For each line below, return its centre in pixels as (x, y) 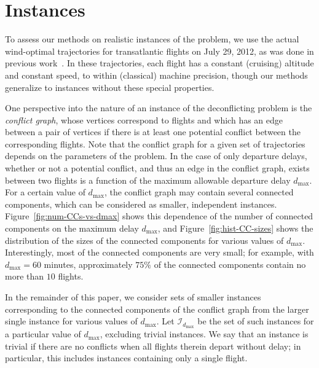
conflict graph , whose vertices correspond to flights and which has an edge (144, 119)
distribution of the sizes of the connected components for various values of (144, 240)
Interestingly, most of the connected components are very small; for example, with (159, 252)
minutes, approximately (88, 264)
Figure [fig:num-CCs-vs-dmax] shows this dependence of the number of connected (159, 216)
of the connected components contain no (230, 264)
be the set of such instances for (256, 321)
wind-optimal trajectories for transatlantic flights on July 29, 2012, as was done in (159, 51)
